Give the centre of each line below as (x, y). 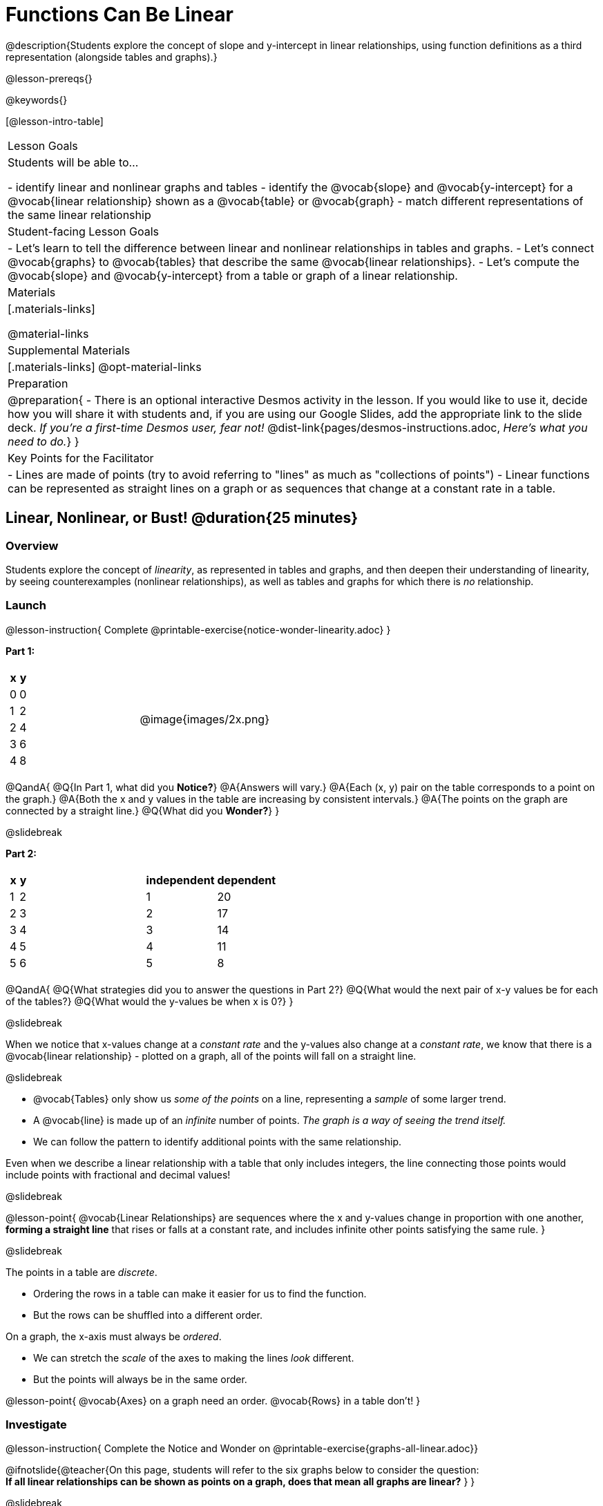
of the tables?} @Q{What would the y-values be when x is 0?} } (150, 1001)
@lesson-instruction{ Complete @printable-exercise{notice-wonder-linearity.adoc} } (198, 629)
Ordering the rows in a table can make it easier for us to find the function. (200, 1293)
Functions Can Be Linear (119, 15)
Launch (26, 606)
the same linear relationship (79, 215)
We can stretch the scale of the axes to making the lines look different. (194, 1357)
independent (180, 880)
